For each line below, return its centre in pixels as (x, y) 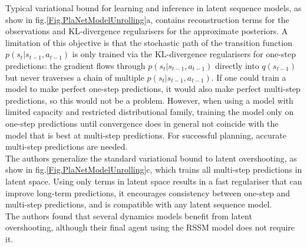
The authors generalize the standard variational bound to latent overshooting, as (151, 158)
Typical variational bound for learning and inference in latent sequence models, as (153, 8)
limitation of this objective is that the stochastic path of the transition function (149, 42)
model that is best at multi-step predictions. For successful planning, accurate (146, 135)
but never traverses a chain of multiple (75, 77)
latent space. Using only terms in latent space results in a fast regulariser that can (154, 181)
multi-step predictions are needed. (67, 146)
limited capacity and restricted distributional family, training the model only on (150, 112)
